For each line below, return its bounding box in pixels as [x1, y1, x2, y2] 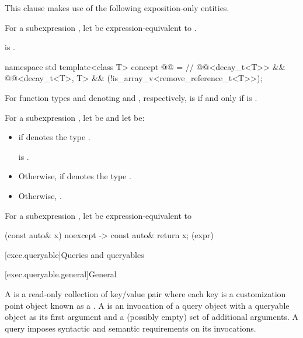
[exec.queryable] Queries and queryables [5, 248, 144, 260]
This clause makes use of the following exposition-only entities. [5, 2, 229, 13]
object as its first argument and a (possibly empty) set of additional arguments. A [5, 311, 299, 323]
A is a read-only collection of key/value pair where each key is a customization [5, 287, 286, 299]
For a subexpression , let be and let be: [5, 111, 145, 123]
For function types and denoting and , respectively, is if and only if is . [5, 91, 257, 103]
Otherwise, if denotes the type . [18, 170, 131, 182]
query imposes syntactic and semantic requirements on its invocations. [5, 322, 256, 334]
